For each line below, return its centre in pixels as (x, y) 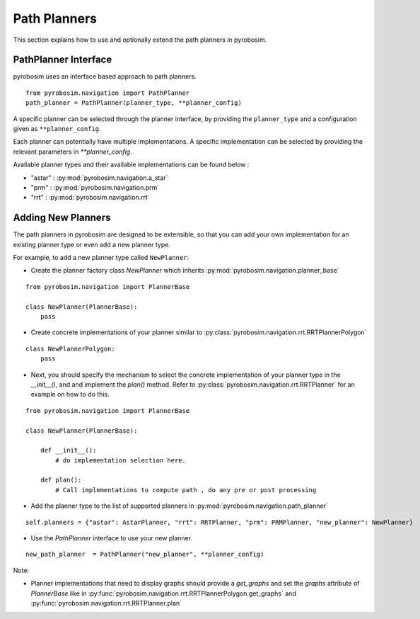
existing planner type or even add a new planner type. (92, 244)
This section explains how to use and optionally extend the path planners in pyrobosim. (140, 40)
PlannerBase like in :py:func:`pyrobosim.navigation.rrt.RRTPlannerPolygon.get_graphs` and (163, 593)
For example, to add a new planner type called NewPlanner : (101, 258)
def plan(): (61, 480)
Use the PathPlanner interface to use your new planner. (112, 538)
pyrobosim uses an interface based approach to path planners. (105, 76)
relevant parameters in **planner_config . (72, 152)
